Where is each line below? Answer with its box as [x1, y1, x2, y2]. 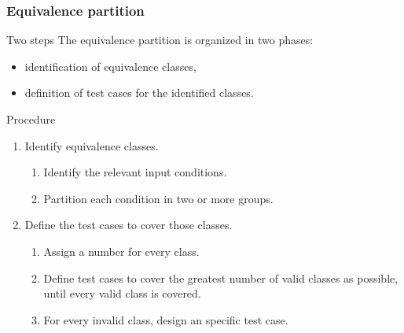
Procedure [6, 111, 56, 127]
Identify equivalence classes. [24, 137, 159, 154]
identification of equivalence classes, [24, 57, 196, 74]
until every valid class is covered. [43, 285, 201, 302]
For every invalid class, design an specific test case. [43, 311, 288, 327]
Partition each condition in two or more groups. [43, 190, 274, 206]
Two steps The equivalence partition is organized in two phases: [6, 31, 314, 48]
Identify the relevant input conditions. [43, 164, 227, 180]
